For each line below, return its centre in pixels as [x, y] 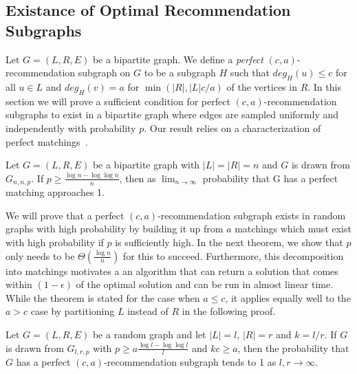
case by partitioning [73, 311]
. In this [324, 86]
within [19, 284]
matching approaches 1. [55, 192]
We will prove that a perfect [65, 215]
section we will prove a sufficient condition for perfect [118, 101]
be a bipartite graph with [146, 165]
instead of [148, 311]
